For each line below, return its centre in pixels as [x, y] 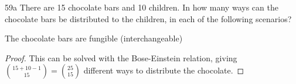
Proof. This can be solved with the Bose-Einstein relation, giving [121, 57]
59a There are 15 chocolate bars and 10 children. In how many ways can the [142, 7]
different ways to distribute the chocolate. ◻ [164, 70]
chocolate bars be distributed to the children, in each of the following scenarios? [148, 18]
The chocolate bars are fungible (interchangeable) [94, 38]
